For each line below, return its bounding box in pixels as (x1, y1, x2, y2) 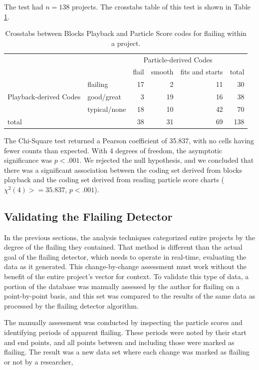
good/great (87, 91, 121, 102)
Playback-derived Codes (7, 91, 81, 102)
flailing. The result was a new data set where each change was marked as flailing (4, 347, 250, 357)
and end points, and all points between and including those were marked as (4, 337, 235, 347)
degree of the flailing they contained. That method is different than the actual (4, 242, 243, 252)
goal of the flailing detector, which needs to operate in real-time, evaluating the (4, 251, 247, 262)
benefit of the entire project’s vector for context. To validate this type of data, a (4, 271, 249, 282)
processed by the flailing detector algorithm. (4, 300, 139, 311)
